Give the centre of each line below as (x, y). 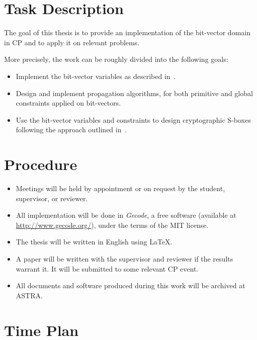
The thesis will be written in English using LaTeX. (94, 242)
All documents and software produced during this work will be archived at (131, 285)
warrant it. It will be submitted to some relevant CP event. (107, 268)
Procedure (41, 164)
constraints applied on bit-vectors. (68, 103)
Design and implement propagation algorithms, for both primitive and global (134, 93)
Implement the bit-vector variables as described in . (96, 76)
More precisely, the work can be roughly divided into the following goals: (116, 59)
